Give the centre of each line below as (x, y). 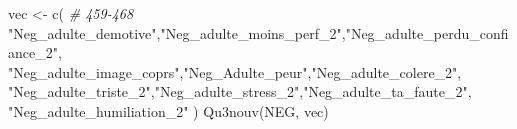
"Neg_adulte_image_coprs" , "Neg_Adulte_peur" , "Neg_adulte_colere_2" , (235, 71)
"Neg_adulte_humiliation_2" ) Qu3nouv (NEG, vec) (168, 110)
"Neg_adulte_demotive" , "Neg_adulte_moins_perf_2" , (177, 32)
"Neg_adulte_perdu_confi (427, 32)
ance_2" (33, 52)
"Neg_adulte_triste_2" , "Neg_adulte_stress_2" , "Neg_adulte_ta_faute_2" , (240, 91)
